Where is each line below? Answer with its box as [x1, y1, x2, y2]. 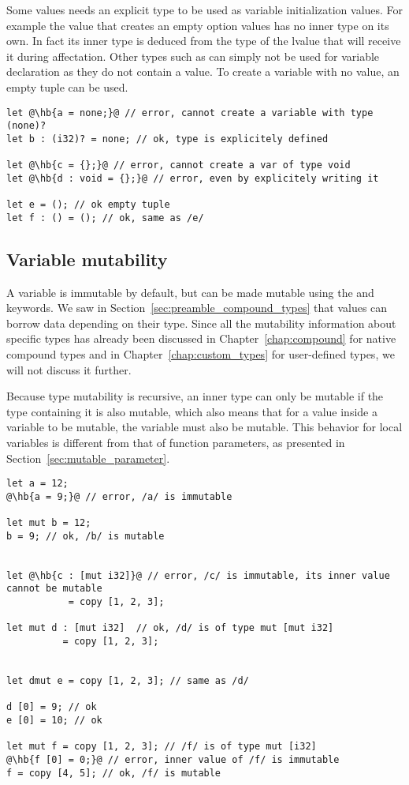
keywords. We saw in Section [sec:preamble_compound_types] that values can [6, 299, 388, 316]
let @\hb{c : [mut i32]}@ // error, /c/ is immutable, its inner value [6, 569, 390, 581]
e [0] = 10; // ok [6, 715, 102, 727]
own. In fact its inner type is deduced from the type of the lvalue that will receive [6, 32, 401, 49]
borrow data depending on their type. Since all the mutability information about [6, 314, 396, 331]
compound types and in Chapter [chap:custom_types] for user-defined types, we [6, 346, 395, 362]
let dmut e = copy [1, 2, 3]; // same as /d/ [6, 675, 249, 687]
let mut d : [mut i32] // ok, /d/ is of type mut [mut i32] [6, 622, 334, 634]
